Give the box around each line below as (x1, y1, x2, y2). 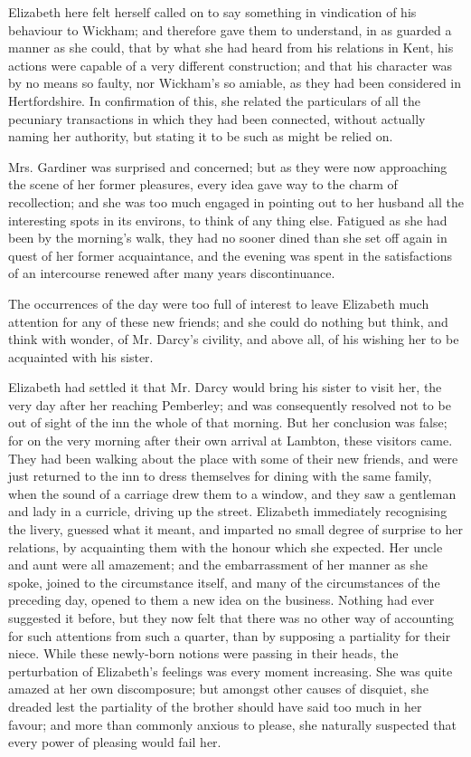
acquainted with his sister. (8, 347, 154, 366)
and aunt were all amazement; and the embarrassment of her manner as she (8, 555, 429, 574)
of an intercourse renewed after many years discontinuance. (8, 264, 335, 283)
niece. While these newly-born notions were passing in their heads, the (8, 644, 399, 663)
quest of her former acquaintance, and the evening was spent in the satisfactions (8, 245, 452, 264)
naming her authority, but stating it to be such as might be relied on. (8, 127, 393, 146)
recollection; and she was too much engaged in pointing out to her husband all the (8, 192, 464, 211)
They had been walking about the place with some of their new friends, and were (8, 448, 458, 467)
